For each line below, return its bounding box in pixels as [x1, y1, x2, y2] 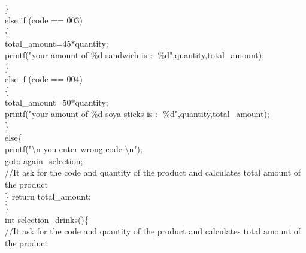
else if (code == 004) [5, 72, 83, 85]
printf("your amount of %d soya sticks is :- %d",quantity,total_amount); [5, 107, 269, 120]
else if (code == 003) [5, 13, 83, 26]
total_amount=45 [5, 37, 71, 49]
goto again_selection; [5, 154, 83, 167]
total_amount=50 [5, 95, 71, 108]
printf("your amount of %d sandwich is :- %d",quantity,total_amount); [5, 49, 265, 61]
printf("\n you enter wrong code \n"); [5, 143, 143, 155]
